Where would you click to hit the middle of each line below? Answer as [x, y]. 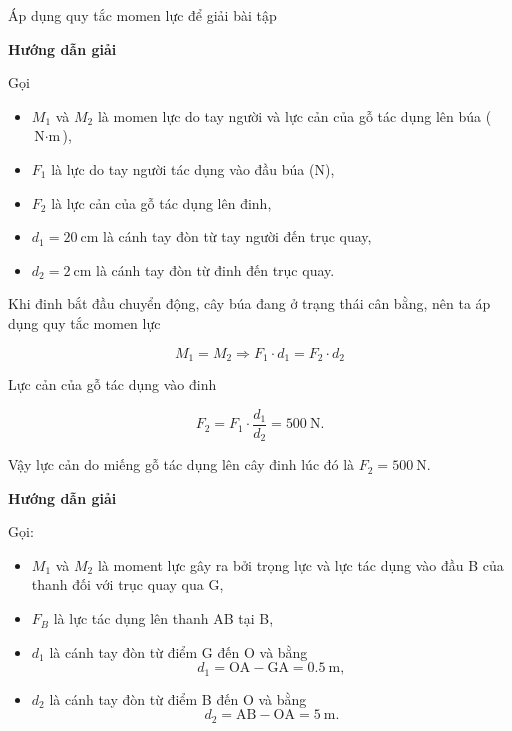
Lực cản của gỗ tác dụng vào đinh [112, 383]
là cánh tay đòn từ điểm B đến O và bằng [178, 698]
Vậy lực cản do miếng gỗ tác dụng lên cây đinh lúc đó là [181, 464]
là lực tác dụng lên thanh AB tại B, [163, 618]
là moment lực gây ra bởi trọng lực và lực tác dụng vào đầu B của [300, 564]
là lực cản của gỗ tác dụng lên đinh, [161, 202]
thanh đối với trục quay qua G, [127, 584]
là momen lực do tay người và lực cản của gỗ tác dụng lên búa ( [294, 115]
